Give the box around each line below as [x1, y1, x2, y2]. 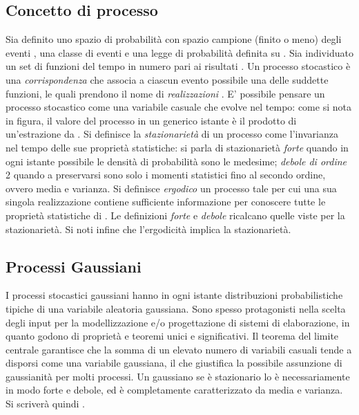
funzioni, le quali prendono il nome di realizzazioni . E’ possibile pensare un [6, 86, 325, 100]
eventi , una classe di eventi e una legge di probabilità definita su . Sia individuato [6, 45, 353, 59]
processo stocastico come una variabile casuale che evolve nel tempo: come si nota [6, 100, 351, 114]
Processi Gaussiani [6, 255, 142, 277]
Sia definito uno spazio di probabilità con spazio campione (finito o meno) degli [6, 32, 342, 46]
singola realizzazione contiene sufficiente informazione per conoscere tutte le [6, 194, 326, 209]
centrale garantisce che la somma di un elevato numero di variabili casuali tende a [6, 342, 352, 356]
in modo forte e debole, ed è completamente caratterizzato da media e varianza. [6, 382, 343, 397]
